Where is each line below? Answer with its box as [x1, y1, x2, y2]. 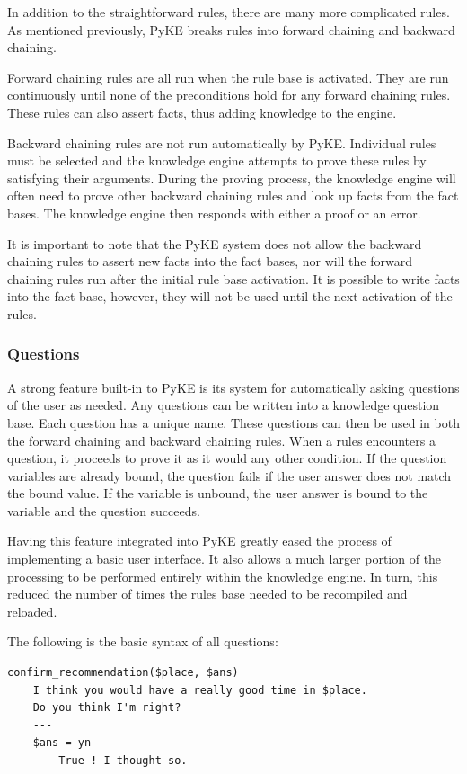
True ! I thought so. [58, 754, 188, 767]
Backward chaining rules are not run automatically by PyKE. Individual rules [7, 133, 436, 152]
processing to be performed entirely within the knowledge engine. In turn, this [7, 566, 438, 585]
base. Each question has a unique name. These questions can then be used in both [7, 413, 460, 431]
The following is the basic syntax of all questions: [7, 632, 278, 651]
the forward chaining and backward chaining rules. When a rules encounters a [7, 431, 436, 449]
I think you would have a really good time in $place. [32, 683, 367, 697]
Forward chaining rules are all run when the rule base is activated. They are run [7, 67, 449, 86]
